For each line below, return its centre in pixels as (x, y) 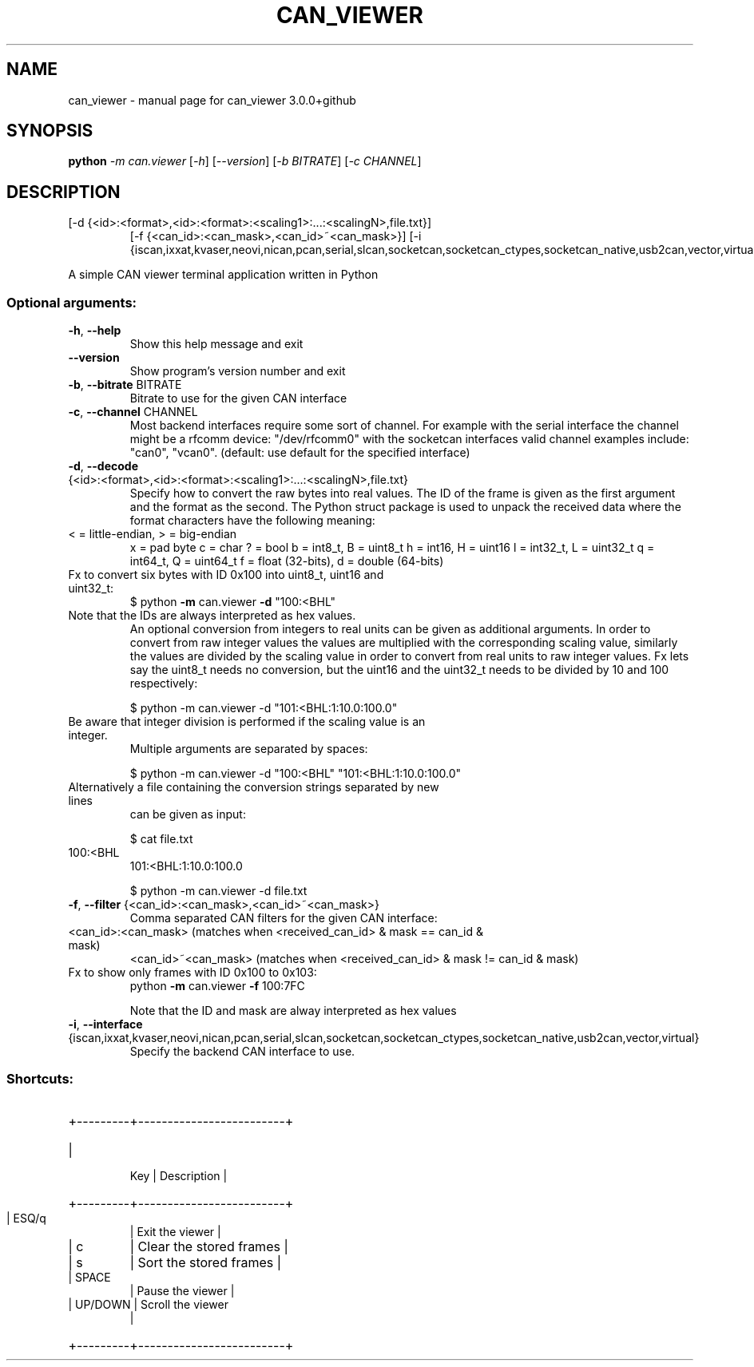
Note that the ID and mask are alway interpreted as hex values (293, 1011)
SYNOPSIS (50, 131)
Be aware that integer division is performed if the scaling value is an (247, 722)
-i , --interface (105, 1024)
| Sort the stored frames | (206, 1262)
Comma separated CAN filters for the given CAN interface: (284, 918)
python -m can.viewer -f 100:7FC (217, 986)
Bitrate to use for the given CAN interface (238, 398)
